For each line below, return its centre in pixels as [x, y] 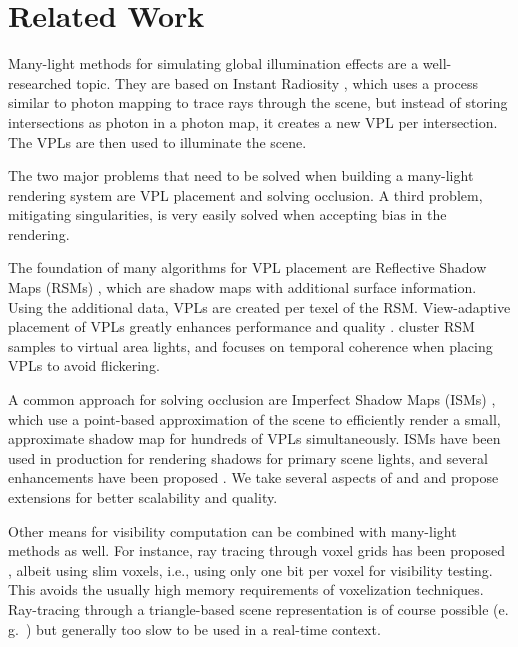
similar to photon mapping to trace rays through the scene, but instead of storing [258, 102]
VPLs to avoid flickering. [84, 365]
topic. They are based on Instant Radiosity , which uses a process [277, 82]
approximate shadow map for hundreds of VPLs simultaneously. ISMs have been [254, 438]
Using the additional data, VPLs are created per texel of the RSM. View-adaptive [259, 306]
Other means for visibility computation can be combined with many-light [232, 530]
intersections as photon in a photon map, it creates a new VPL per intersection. [253, 121]
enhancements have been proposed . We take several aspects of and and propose [253, 477]
